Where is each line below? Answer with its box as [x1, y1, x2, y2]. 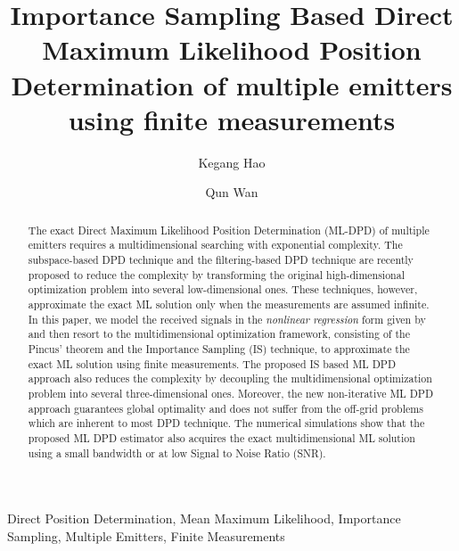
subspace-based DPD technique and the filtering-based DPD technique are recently [28, 251, 414, 267]
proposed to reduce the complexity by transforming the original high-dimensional [28, 267, 405, 282]
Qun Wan [205, 183, 258, 201]
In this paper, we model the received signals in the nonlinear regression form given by [28, 311, 426, 326]
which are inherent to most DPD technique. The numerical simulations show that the [28, 415, 425, 431]
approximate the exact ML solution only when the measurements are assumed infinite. [28, 296, 430, 311]
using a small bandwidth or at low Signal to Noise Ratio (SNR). [28, 445, 326, 460]
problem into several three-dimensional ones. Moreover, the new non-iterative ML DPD [28, 385, 434, 400]
